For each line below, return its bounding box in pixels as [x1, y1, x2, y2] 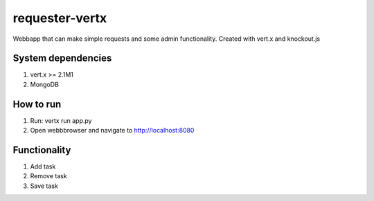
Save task [30, 182, 58, 190]
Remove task [30, 172, 67, 180]
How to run [12, 98, 62, 110]
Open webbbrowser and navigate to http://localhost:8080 [30, 126, 195, 135]
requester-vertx [12, 10, 107, 26]
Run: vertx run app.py [30, 116, 92, 124]
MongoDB [30, 80, 59, 88]
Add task [30, 162, 56, 171]
